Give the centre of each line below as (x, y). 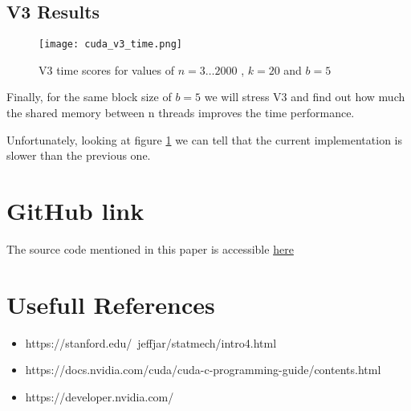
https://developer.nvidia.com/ (100, 396)
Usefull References (111, 304)
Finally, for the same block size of (89, 97)
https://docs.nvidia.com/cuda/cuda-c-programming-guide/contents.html (203, 370)
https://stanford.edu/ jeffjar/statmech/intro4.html (151, 342)
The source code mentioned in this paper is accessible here (150, 248)
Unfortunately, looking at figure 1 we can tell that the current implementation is (204, 139)
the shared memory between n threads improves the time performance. (181, 113)
